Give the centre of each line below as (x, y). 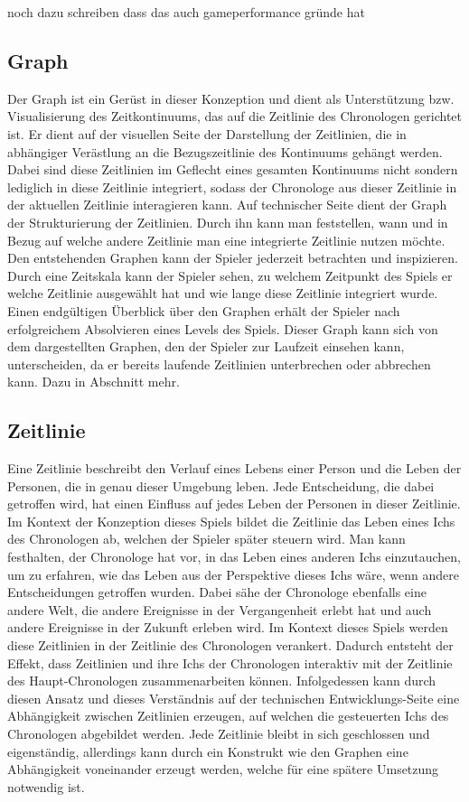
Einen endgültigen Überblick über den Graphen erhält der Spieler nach (204, 310)
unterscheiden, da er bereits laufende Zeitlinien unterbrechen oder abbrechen (219, 364)
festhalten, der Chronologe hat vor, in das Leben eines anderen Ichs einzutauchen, (234, 557)
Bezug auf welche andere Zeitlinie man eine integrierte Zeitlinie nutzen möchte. (226, 240)
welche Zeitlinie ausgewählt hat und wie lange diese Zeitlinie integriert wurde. (223, 293)
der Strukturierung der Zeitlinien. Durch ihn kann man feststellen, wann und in (228, 222)
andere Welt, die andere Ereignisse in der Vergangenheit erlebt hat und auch (220, 609)
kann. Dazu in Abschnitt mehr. (94, 382)
